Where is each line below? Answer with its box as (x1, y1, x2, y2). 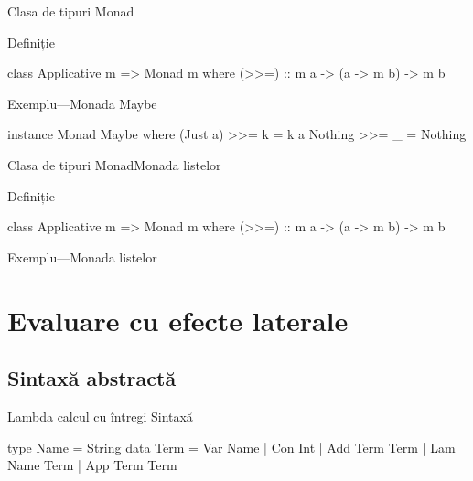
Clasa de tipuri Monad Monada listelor (7, 155, 221, 174)
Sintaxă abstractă (7, 364, 177, 392)
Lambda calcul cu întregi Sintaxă (7, 406, 193, 425)
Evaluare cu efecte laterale (7, 301, 349, 338)
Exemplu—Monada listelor (7, 247, 157, 266)
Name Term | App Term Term (7, 455, 177, 475)
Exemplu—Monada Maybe (7, 93, 157, 112)
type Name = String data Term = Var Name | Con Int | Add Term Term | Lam (7, 437, 456, 456)
